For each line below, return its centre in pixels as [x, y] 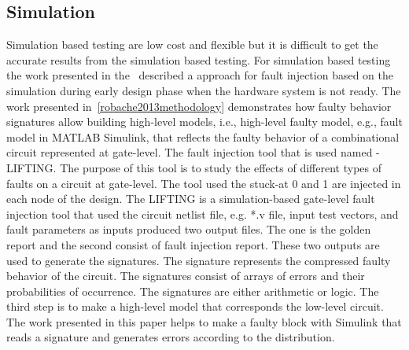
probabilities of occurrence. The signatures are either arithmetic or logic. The [193, 291]
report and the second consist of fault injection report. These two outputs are [193, 244]
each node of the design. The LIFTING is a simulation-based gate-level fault [191, 199]
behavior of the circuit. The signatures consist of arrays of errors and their [186, 276]
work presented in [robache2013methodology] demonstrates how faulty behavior [199, 106]
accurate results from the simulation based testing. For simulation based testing [199, 59]
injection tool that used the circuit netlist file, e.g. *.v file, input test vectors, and [203, 214]
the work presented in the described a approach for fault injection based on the [200, 75]
